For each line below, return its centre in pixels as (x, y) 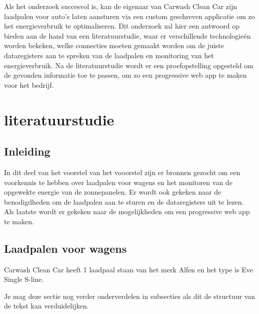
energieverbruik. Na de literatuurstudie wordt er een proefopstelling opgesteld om (129, 65)
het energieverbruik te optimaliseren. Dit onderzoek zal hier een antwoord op (122, 26)
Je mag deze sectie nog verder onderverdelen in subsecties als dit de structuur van (130, 296)
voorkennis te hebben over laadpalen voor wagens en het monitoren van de (118, 182)
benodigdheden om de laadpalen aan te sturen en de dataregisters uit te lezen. (124, 201)
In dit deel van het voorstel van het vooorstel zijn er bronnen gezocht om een (122, 172)
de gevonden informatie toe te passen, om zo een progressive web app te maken (125, 75)
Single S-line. (24, 279)
